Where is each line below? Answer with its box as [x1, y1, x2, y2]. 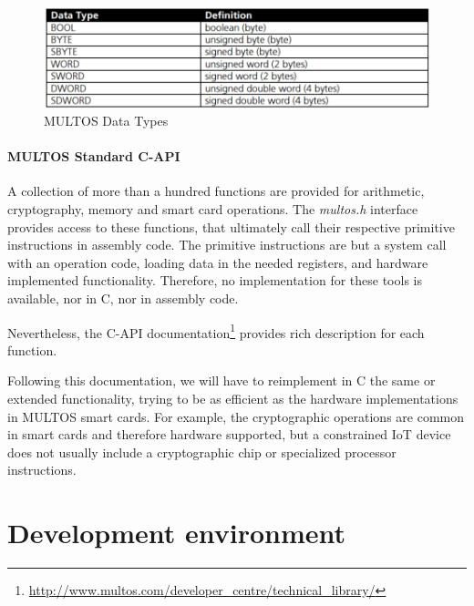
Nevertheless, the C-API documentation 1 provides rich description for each [7, 320, 425, 342]
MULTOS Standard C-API [7, 147, 180, 166]
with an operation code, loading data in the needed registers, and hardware [7, 252, 428, 272]
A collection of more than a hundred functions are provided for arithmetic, [7, 181, 425, 200]
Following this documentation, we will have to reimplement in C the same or [7, 371, 436, 390]
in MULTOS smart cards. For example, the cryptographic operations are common [7, 406, 465, 426]
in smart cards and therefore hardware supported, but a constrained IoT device [7, 425, 451, 444]
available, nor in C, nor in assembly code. [7, 289, 239, 307]
